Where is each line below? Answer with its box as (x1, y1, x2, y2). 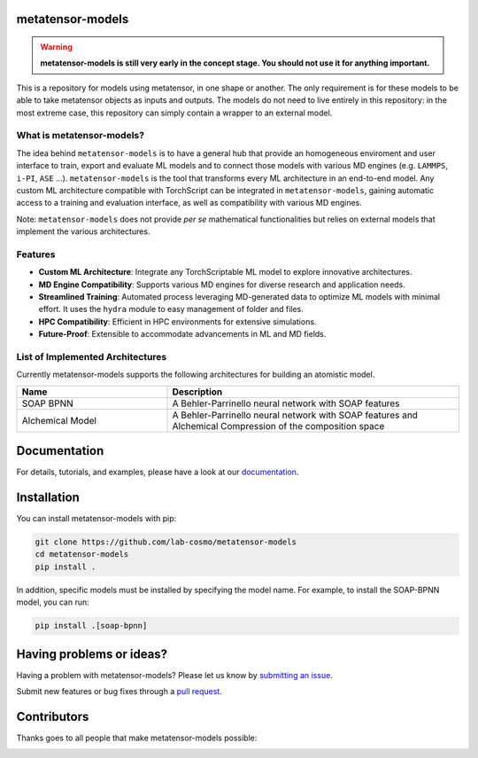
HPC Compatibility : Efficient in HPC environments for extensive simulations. (38, 316, 317, 327)
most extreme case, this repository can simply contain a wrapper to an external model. (16, 107, 333, 118)
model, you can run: (16, 597, 90, 607)
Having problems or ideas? (16, 646, 168, 661)
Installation (16, 490, 80, 505)
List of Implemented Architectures (16, 350, 167, 363)
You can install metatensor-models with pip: (16, 513, 177, 524)
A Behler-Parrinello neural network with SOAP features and (172, 409, 418, 421)
